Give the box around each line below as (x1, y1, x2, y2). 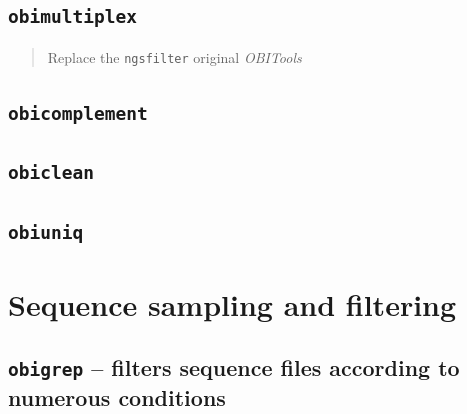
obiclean (8, 162, 94, 184)
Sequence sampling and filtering (8, 283, 457, 324)
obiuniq (8, 221, 84, 243)
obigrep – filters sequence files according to (8, 352, 460, 383)
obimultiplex (8, 6, 137, 28)
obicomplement (8, 102, 148, 124)
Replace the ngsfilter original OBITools (47, 46, 302, 67)
